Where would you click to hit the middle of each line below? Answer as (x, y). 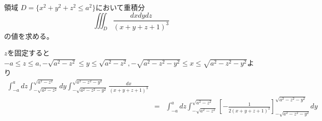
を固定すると (29, 53)
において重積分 (120, 7)
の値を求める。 (29, 36)
